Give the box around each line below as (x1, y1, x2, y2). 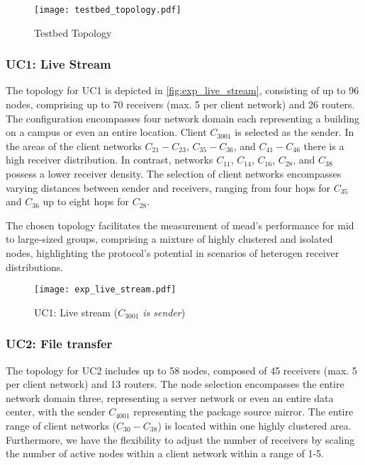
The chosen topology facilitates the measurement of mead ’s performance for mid (6, 217, 354, 232)
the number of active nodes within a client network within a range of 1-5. (6, 446, 324, 461)
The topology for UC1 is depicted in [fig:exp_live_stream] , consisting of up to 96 (6, 83, 359, 98)
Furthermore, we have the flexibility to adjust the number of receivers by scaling (6, 432, 355, 447)
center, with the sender (6, 404, 106, 419)
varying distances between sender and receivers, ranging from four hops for (6, 180, 331, 195)
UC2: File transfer (6, 335, 113, 352)
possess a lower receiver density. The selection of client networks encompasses (6, 166, 342, 181)
